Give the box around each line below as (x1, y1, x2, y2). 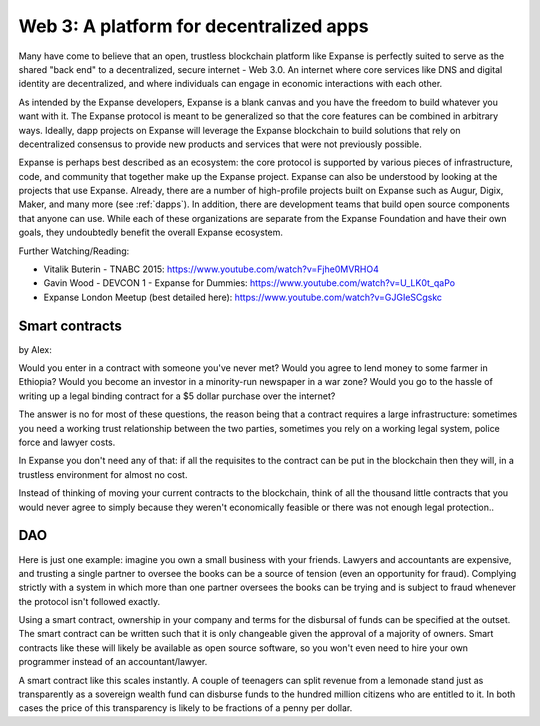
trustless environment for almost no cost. (18, 468, 188, 480)
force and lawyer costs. (18, 436, 116, 449)
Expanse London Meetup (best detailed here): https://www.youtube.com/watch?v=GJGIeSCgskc (43, 291, 443, 303)
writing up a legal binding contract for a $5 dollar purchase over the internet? (18, 390, 336, 402)
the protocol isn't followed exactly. (18, 595, 160, 607)
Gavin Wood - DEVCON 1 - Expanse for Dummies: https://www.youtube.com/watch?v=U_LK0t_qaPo (43, 277, 455, 289)
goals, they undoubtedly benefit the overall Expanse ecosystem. (18, 226, 284, 239)
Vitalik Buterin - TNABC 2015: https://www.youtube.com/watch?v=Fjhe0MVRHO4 (43, 263, 379, 275)
